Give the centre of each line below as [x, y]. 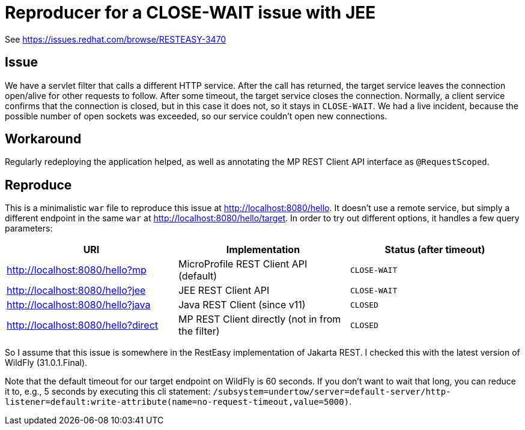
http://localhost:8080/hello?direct [83, 325]
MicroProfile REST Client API [243, 264]
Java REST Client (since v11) [242, 305]
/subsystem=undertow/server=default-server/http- [332, 392]
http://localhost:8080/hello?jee [76, 291]
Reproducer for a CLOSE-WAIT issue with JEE [190, 13]
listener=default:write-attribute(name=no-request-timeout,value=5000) [177, 402]
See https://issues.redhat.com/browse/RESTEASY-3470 [116, 39]
